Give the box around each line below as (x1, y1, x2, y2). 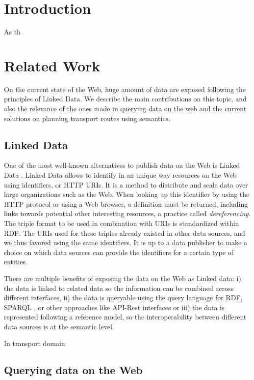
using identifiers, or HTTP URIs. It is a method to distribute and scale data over (4, 179, 248, 190)
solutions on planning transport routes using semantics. (4, 113, 171, 123)
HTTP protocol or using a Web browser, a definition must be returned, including (4, 198, 248, 209)
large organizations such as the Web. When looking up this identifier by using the (4, 189, 250, 199)
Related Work (4, 55, 101, 75)
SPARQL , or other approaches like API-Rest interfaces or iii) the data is (4, 302, 225, 312)
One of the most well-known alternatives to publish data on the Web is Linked (4, 160, 240, 170)
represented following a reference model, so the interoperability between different (4, 312, 247, 322)
